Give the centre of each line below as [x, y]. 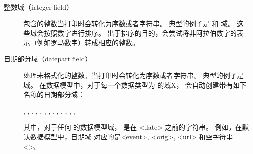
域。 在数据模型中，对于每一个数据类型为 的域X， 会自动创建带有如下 [135, 85]
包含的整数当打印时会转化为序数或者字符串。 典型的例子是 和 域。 [129, 23]
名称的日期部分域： [54, 94]
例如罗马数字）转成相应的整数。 [88, 42]
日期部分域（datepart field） [48, 59]
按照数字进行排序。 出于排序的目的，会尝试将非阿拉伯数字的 [140, 33]
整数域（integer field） [38, 7]
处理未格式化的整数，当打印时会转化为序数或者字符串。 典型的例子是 [134, 75]
